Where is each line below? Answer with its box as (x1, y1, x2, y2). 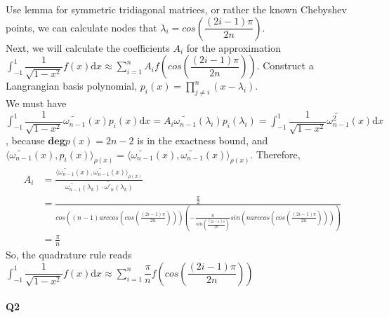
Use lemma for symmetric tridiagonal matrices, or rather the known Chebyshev (6, 2, 347, 16)
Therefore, (256, 146, 301, 161)
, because (6, 133, 45, 148)
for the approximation (186, 40, 282, 55)
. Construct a (256, 58, 314, 73)
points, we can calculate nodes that (6, 20, 157, 34)
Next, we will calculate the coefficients (6, 40, 170, 55)
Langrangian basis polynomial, (6, 78, 138, 93)
